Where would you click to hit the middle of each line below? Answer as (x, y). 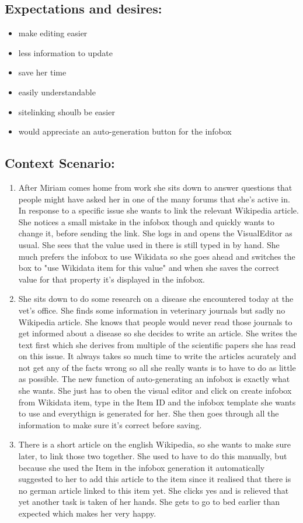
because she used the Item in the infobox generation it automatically (142, 467)
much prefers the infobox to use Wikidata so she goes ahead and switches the (157, 256)
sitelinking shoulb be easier (67, 111)
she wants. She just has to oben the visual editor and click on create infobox (155, 390)
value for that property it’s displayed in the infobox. (112, 279)
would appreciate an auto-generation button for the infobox (125, 131)
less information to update (66, 52)
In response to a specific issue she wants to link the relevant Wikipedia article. (159, 210)
